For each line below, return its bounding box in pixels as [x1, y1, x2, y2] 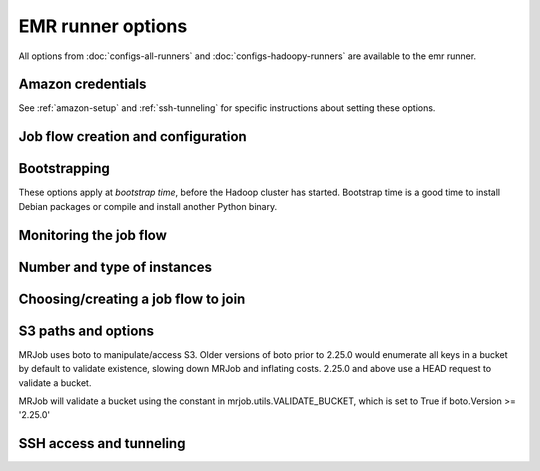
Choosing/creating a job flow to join [18, 290, 246, 307]
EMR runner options [18, 15, 188, 37]
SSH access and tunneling [18, 435, 186, 452]
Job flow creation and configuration [18, 128, 247, 145]
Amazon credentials [18, 76, 147, 93]
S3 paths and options [18, 322, 155, 339]
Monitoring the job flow [18, 226, 167, 244]
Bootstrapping [18, 160, 110, 177]
